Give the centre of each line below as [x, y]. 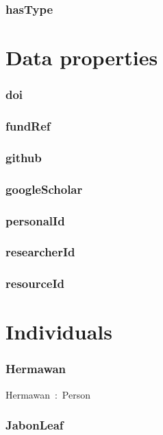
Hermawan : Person [48, 394]
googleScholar [44, 189]
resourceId [35, 283]
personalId [35, 220]
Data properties [82, 57]
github [24, 157]
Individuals [59, 332]
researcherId [40, 252]
